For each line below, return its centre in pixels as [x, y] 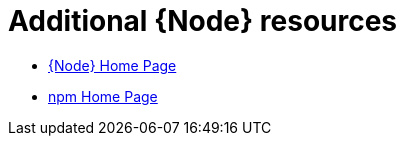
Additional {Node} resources [203, 21]
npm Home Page [103, 96]
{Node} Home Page [112, 65]
